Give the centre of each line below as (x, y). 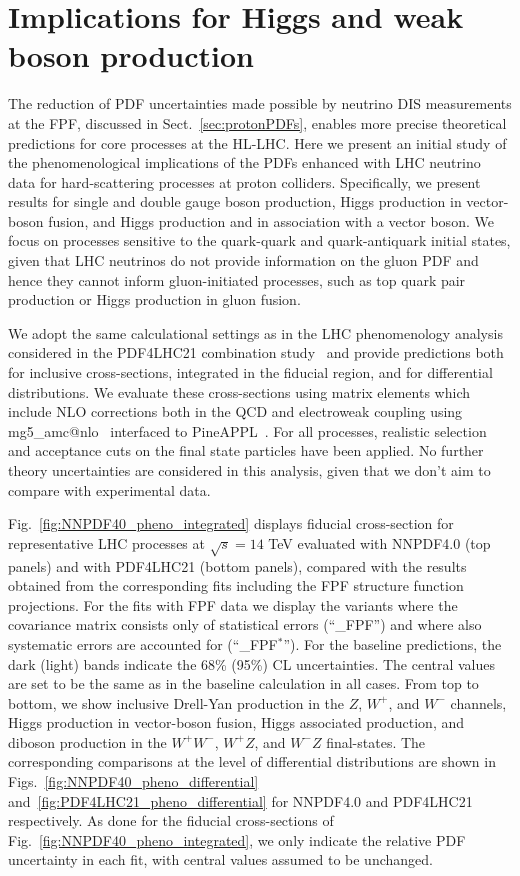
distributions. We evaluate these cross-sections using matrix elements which (239, 391)
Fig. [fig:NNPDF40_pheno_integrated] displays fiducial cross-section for (231, 523)
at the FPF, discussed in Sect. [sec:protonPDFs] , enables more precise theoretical (257, 122)
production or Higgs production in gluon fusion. (154, 299)
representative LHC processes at (106, 542)
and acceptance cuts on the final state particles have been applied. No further (246, 450)
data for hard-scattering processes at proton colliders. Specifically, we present (244, 181)
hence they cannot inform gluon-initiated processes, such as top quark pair (237, 279)
